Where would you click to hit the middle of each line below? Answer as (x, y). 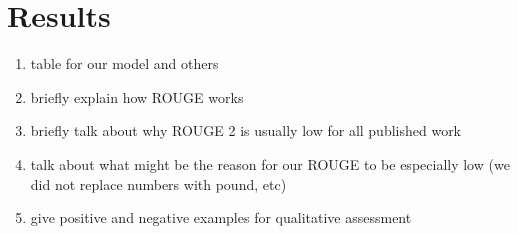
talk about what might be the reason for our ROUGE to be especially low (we (270, 163)
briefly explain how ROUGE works (137, 96)
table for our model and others (124, 63)
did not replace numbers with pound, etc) (158, 183)
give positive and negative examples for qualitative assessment (221, 217)
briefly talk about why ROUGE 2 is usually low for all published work (246, 130)
